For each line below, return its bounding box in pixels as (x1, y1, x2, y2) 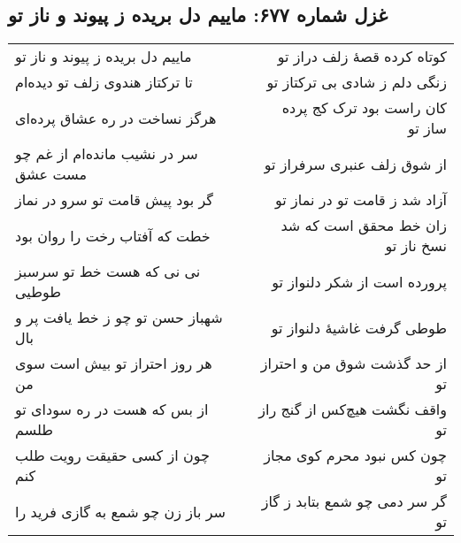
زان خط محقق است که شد (280, 215, 447, 236)
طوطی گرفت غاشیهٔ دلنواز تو (271, 317, 447, 338)
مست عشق (15, 164, 88, 185)
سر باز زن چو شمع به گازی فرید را (15, 501, 226, 522)
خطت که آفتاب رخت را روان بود (15, 225, 211, 246)
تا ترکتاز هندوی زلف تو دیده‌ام (15, 72, 193, 93)
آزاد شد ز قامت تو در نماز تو (275, 189, 447, 210)
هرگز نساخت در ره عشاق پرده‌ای (15, 107, 217, 128)
